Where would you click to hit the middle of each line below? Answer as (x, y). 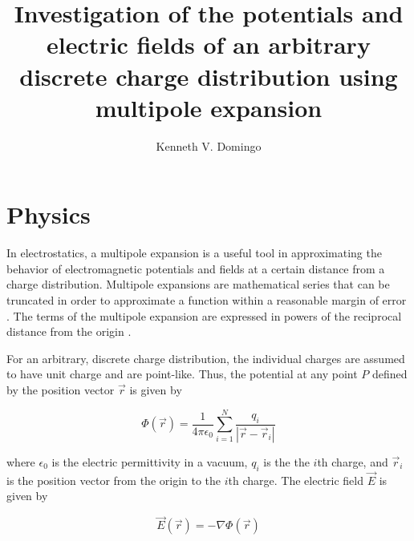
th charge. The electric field (296, 480)
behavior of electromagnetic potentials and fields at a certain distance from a (196, 268)
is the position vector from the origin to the (114, 480)
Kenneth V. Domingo (209, 145)
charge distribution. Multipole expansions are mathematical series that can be (198, 284)
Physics (49, 214)
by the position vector (61, 389)
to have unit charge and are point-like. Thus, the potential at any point (182, 374)
